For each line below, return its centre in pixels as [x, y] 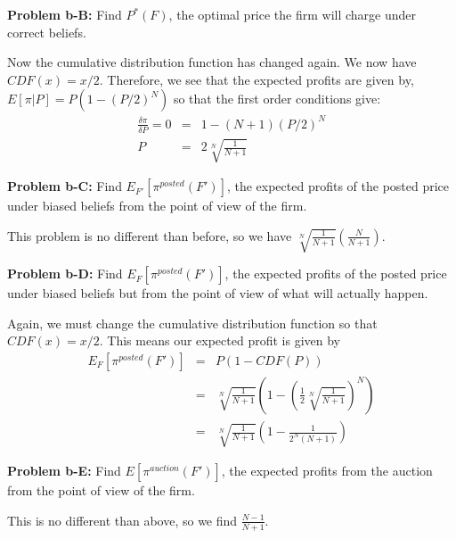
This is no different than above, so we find [122, 520]
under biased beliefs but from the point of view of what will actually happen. [218, 293]
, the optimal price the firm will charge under [293, 14]
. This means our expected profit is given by [220, 340]
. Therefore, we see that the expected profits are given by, [256, 79]
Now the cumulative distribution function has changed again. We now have [212, 62]
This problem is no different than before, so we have [150, 235]
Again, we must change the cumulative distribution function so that [192, 323]
